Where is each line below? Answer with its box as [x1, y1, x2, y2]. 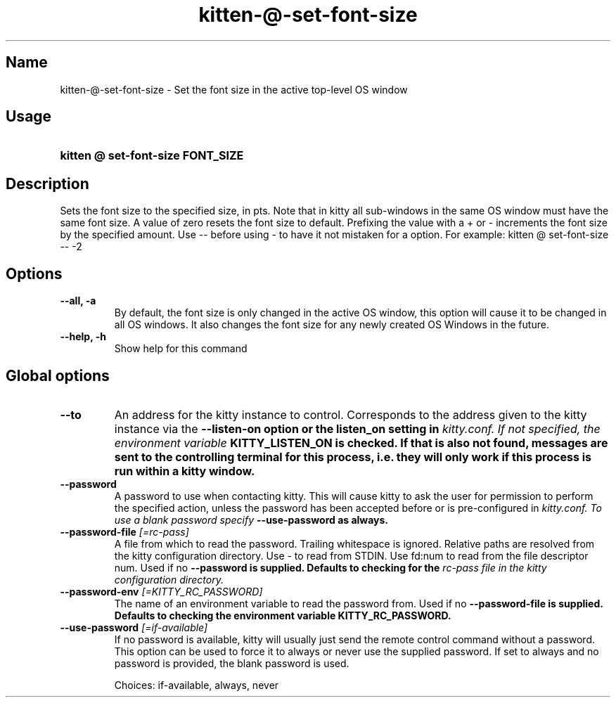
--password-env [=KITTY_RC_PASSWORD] [60, 585, 263, 598]
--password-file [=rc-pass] [60, 525, 189, 538]
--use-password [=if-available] [60, 621, 208, 633]
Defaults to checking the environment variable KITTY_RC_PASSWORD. [114, 609, 451, 621]
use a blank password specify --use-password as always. [114, 513, 389, 526]
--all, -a [60, 295, 96, 307]
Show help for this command [114, 342, 248, 355]
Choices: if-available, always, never [114, 678, 279, 691]
